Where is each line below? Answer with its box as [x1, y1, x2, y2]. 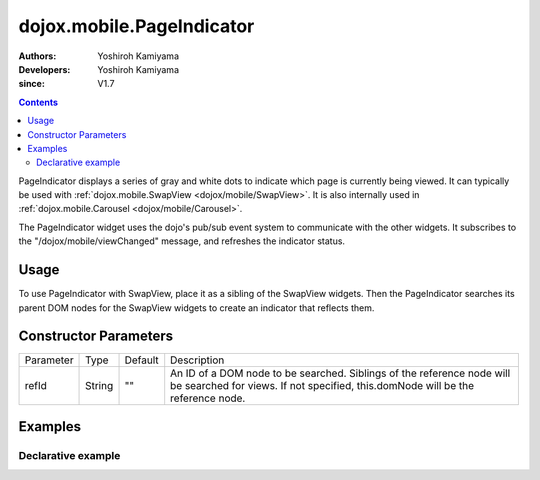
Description [170, 353, 225, 367]
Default [124, 353, 159, 367]
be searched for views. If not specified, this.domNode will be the [170, 379, 475, 393]
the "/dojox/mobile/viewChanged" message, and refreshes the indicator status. [18, 235, 345, 247]
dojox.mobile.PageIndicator [18, 15, 255, 37]
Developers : [18, 63, 71, 75]
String [85, 379, 114, 393]
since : [18, 78, 45, 90]
